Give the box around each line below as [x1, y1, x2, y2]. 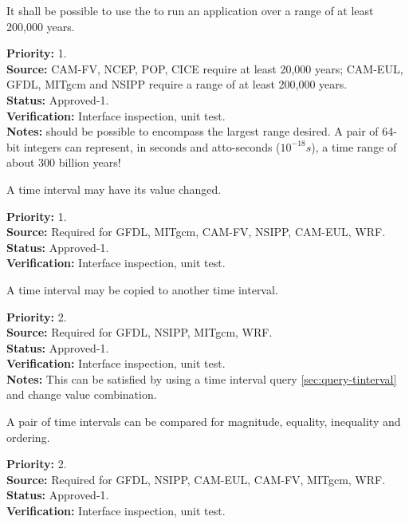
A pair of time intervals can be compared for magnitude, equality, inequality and [6, 413, 401, 430]
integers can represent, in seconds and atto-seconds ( [23, 138, 281, 155]
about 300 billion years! [6, 154, 121, 171]
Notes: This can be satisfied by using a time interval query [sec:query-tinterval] [6, 370, 397, 387]
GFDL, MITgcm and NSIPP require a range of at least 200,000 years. [6, 76, 348, 93]
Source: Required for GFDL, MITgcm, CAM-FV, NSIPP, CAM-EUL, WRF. [6, 223, 386, 240]
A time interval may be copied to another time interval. [6, 281, 278, 297]
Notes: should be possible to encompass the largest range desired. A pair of [6, 123, 379, 140]
